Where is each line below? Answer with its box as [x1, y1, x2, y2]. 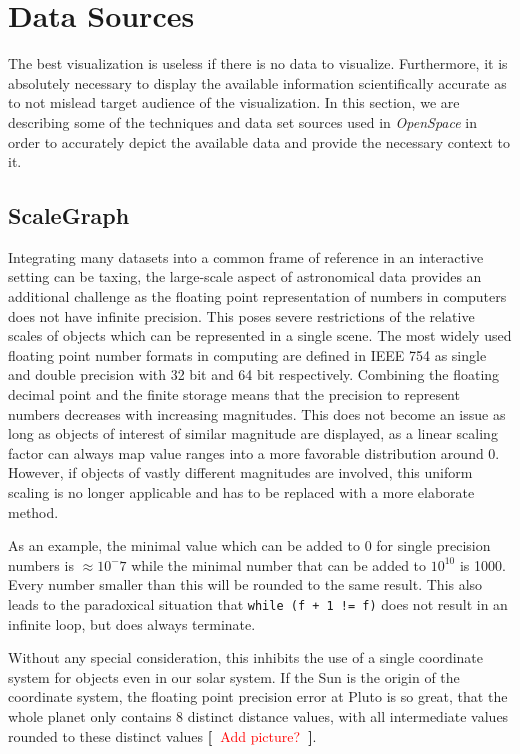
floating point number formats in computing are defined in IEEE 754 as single [8, 344, 487, 365]
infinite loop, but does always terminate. [8, 613, 256, 634]
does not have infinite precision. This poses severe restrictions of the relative [8, 305, 475, 326]
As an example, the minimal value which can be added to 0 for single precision [8, 535, 491, 556]
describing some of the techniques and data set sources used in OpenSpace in [8, 111, 477, 132]
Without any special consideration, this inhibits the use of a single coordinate [8, 647, 484, 668]
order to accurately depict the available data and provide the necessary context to [8, 131, 510, 152]
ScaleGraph [8, 200, 130, 231]
